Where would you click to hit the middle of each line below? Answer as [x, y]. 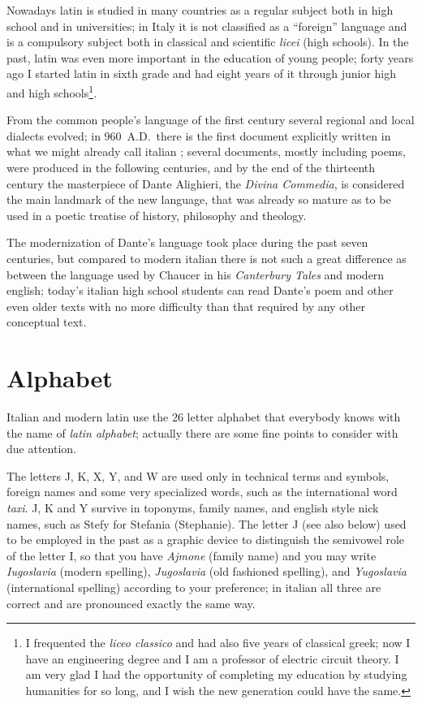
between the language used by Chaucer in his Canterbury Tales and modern [196, 274]
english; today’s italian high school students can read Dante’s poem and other [200, 290]
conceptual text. [47, 322]
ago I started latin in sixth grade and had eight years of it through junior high [201, 73]
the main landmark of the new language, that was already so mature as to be [199, 199]
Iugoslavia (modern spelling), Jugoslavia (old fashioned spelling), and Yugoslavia [207, 571]
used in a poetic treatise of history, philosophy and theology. [157, 215]
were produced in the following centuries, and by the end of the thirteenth [191, 167]
